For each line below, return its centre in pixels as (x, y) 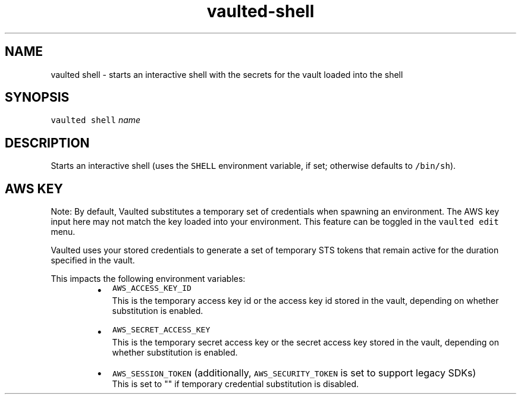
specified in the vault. (93, 260)
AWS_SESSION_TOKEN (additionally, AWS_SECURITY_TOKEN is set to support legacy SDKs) (294, 373)
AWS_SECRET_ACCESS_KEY (161, 330)
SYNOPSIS (37, 98)
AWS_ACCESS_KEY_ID (152, 288)
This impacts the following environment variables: (148, 279)
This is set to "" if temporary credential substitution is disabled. (236, 384)
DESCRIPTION (47, 143)
